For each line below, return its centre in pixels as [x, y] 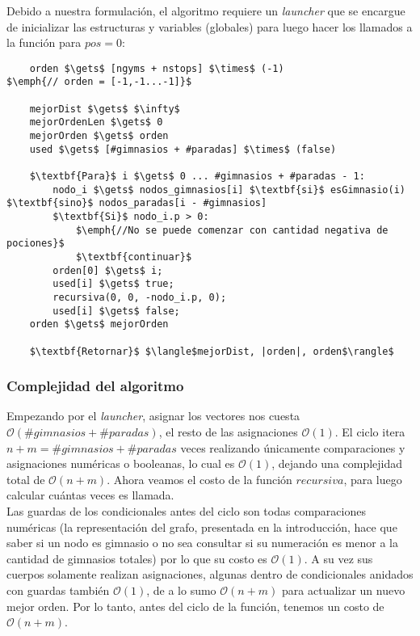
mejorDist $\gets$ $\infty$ [105, 109]
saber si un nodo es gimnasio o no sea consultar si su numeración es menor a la [202, 543]
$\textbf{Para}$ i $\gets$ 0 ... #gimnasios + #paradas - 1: [197, 177]
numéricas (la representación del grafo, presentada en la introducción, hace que [202, 526]
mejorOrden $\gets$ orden [99, 136]
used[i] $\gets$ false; [116, 311]
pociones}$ [36, 244]
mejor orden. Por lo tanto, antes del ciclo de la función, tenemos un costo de [195, 606]
